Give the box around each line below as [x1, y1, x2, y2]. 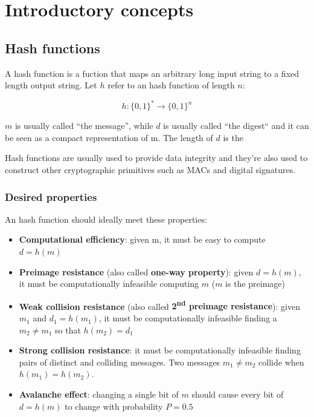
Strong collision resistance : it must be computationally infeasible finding [19, 344, 301, 356]
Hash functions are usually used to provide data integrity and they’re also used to [5, 151, 308, 164]
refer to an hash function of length [107, 79, 235, 91]
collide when [258, 355, 304, 368]
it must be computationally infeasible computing [19, 277, 199, 290]
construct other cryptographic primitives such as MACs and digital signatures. [5, 163, 296, 176]
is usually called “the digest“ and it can [163, 119, 309, 132]
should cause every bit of [191, 388, 284, 401]
